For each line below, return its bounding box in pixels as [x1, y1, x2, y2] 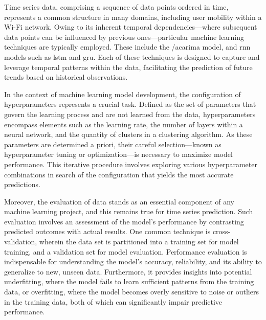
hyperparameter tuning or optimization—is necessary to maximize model [4, 149, 233, 159]
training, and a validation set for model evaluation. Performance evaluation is [4, 246, 247, 257]
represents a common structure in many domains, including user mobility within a [4, 11, 262, 22]
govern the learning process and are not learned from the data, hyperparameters [4, 108, 256, 119]
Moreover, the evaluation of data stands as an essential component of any [4, 196, 235, 207]
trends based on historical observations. [4, 72, 128, 82]
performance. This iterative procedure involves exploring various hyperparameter [4, 158, 257, 169]
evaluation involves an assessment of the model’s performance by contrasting [4, 216, 244, 226]
